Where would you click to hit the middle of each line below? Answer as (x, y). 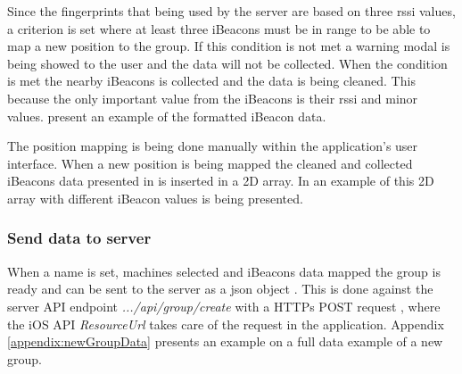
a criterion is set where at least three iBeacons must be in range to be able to (219, 28)
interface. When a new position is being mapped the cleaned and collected (210, 163)
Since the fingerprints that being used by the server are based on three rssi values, (231, 11)
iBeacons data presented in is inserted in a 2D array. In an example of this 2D (221, 181)
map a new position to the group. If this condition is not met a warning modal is (229, 46)
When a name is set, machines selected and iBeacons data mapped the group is (224, 271)
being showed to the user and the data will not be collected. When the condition (227, 63)
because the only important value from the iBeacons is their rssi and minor (213, 98)
